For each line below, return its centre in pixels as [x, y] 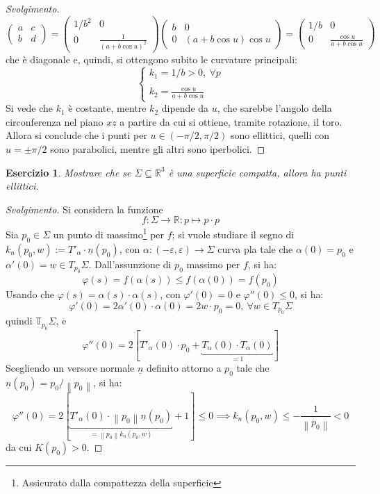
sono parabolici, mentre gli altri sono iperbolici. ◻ [158, 148]
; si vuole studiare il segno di [233, 234]
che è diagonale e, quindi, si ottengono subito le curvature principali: [151, 59]
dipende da [185, 108]
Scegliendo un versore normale [70, 368]
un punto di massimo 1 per [109, 233]
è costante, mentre [107, 108]
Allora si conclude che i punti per [76, 135]
